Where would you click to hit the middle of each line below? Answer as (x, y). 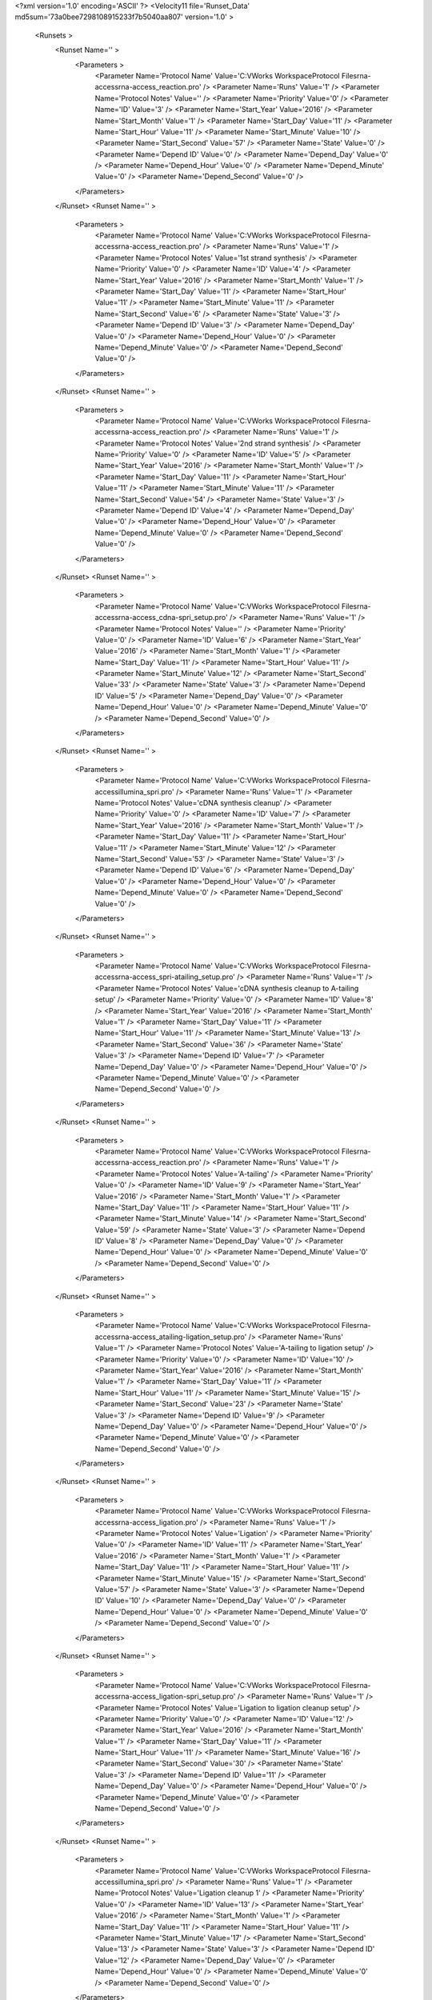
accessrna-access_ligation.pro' (147, 1522)
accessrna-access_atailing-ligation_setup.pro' (171, 1337)
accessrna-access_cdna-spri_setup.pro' (161, 618)
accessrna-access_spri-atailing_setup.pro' (165, 977)
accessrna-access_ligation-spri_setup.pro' (165, 1697)
